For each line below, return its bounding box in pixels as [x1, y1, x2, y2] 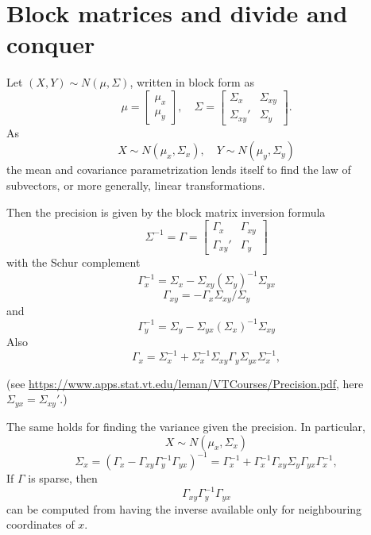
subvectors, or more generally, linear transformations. [6, 177, 265, 194]
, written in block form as [129, 74, 254, 90]
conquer [6, 28, 95, 60]
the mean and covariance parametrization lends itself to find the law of [6, 161, 351, 178]
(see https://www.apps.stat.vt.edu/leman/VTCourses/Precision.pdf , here [6, 375, 364, 391]
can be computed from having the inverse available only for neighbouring [6, 500, 362, 517]
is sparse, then [28, 470, 98, 486]
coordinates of [6, 516, 75, 533]
